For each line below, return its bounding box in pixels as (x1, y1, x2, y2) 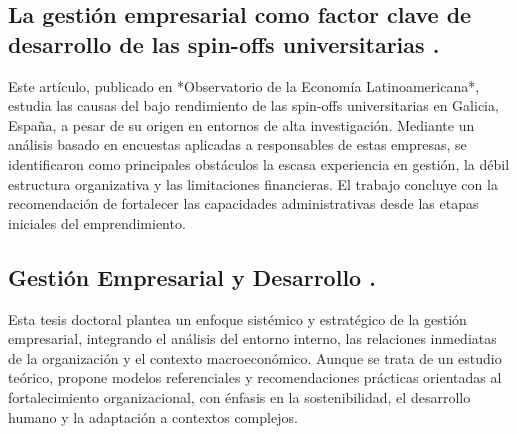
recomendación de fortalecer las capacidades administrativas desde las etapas (8, 193, 479, 214)
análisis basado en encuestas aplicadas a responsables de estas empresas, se (8, 134, 467, 155)
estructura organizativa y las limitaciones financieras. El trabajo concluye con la (8, 173, 498, 194)
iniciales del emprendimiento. (8, 212, 186, 233)
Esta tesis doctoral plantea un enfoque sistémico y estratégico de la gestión (8, 308, 467, 329)
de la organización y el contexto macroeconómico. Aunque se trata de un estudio (8, 347, 502, 368)
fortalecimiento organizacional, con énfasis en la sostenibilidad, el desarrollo (8, 386, 471, 407)
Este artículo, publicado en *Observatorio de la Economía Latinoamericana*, (8, 75, 480, 96)
